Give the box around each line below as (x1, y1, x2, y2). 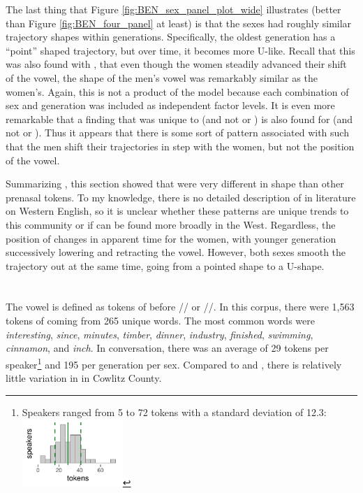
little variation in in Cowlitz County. (6, 371, 162, 385)
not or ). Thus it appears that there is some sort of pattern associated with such (6, 125, 349, 140)
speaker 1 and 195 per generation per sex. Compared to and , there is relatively (6, 355, 342, 371)
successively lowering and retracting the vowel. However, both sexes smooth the (6, 245, 346, 259)
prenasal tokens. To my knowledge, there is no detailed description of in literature (6, 190, 356, 204)
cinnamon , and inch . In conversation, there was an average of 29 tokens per (6, 341, 329, 355)
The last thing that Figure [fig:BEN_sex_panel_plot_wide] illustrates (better (6, 2, 341, 16)
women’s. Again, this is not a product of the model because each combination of (6, 84, 349, 99)
